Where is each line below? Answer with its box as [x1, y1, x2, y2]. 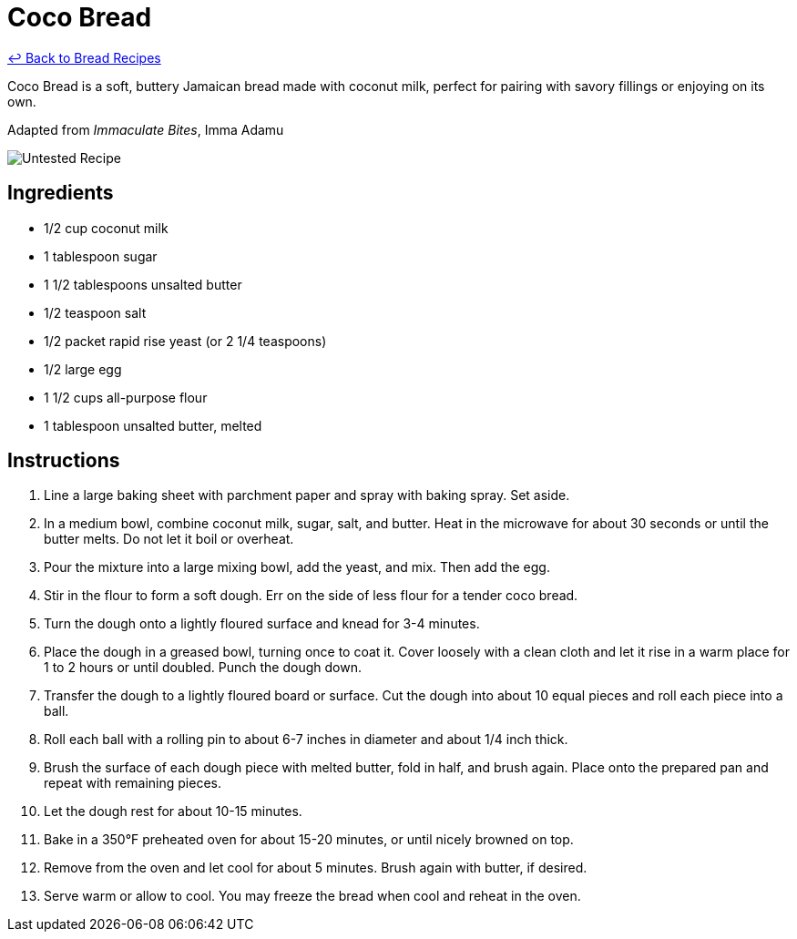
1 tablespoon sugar [44, 248, 158, 264]
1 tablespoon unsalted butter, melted [44, 417, 262, 434]
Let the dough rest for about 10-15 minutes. [44, 803, 302, 820]
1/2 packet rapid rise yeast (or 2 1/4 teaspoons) [44, 332, 327, 349]
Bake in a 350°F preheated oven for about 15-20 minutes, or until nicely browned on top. [44, 832, 574, 848]
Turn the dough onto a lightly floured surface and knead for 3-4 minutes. [44, 616, 480, 632]
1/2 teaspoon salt [44, 304, 147, 321]
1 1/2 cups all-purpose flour [44, 389, 208, 405]
